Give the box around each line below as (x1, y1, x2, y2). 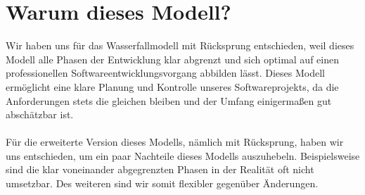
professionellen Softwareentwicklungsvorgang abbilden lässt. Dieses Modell (6, 65, 325, 80)
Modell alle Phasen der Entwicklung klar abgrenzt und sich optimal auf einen (6, 51, 339, 66)
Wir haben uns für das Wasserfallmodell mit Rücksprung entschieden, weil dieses (6, 38, 354, 53)
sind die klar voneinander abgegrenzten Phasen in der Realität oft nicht (6, 162, 314, 177)
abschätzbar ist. (6, 107, 74, 122)
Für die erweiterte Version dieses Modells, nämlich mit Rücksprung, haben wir (6, 134, 344, 149)
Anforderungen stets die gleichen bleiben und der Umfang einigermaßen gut (6, 93, 332, 108)
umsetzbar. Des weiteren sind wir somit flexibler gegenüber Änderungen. (6, 176, 319, 191)
